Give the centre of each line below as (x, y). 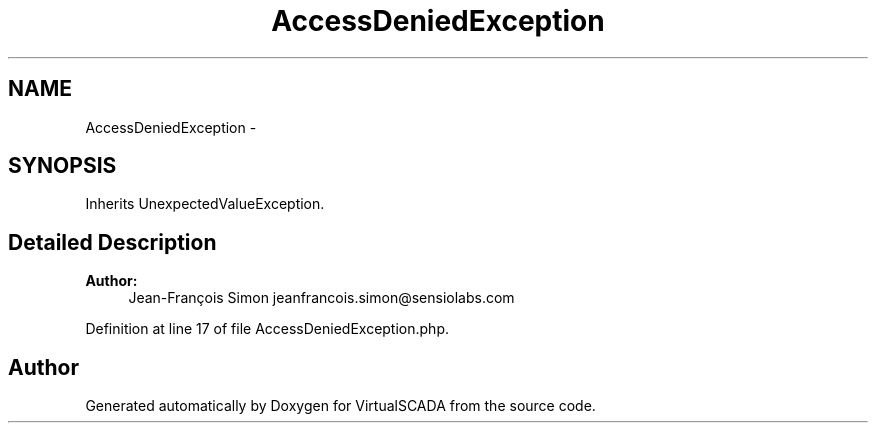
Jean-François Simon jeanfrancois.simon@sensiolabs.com (321, 298)
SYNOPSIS (62, 166)
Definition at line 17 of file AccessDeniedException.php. (267, 329)
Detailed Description (112, 242)
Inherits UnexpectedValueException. (205, 204)
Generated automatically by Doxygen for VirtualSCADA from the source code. (340, 406)
